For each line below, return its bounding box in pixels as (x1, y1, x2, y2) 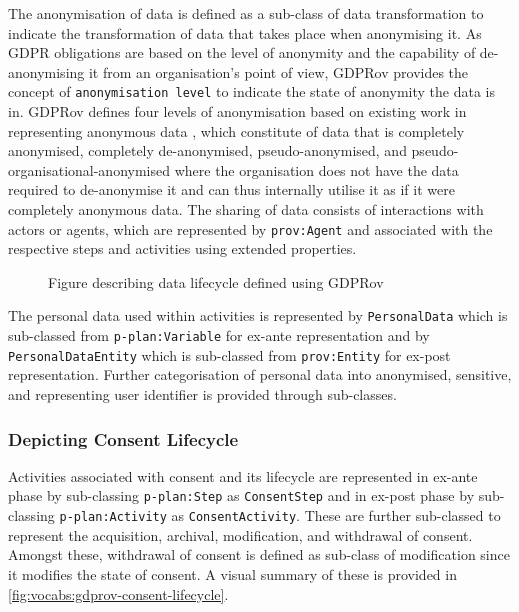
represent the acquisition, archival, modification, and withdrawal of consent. (8, 524, 473, 545)
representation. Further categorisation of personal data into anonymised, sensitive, (8, 364, 512, 385)
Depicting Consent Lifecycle (8, 426, 239, 451)
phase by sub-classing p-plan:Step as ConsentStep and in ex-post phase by (8, 485, 475, 506)
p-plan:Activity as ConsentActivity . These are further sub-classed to (59, 505, 501, 526)
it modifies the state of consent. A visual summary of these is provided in (8, 563, 457, 584)
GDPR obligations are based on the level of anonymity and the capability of (8, 42, 476, 63)
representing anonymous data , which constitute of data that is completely (8, 120, 465, 141)
